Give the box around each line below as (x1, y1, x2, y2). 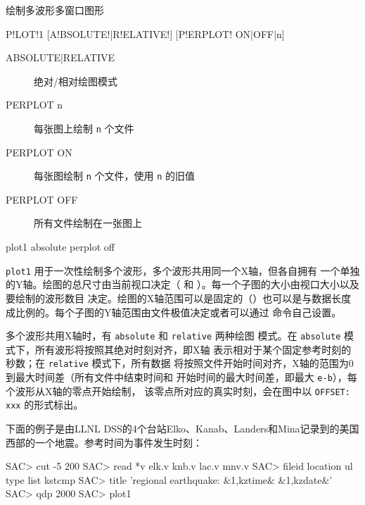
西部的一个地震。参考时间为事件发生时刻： (6, 435, 203, 449)
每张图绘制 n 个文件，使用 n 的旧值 (34, 168, 196, 183)
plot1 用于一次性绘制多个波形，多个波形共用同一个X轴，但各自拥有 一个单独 (6, 263, 360, 278)
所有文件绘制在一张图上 (34, 216, 142, 230)
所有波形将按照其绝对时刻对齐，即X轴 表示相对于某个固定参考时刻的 (34, 342, 352, 356)
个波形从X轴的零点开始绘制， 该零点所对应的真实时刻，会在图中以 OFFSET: (6, 383, 350, 398)
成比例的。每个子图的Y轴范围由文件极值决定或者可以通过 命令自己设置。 (6, 304, 342, 319)
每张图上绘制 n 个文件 (34, 120, 134, 135)
